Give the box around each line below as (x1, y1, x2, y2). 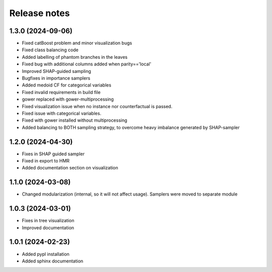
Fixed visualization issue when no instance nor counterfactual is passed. (22, 103, 173, 109)
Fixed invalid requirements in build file (22, 89, 101, 95)
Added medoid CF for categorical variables (22, 82, 112, 88)
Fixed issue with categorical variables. (22, 110, 102, 116)
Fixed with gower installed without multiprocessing (22, 117, 127, 123)
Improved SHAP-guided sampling (22, 68, 92, 74)
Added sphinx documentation (22, 258, 84, 264)
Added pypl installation (22, 251, 70, 257)
